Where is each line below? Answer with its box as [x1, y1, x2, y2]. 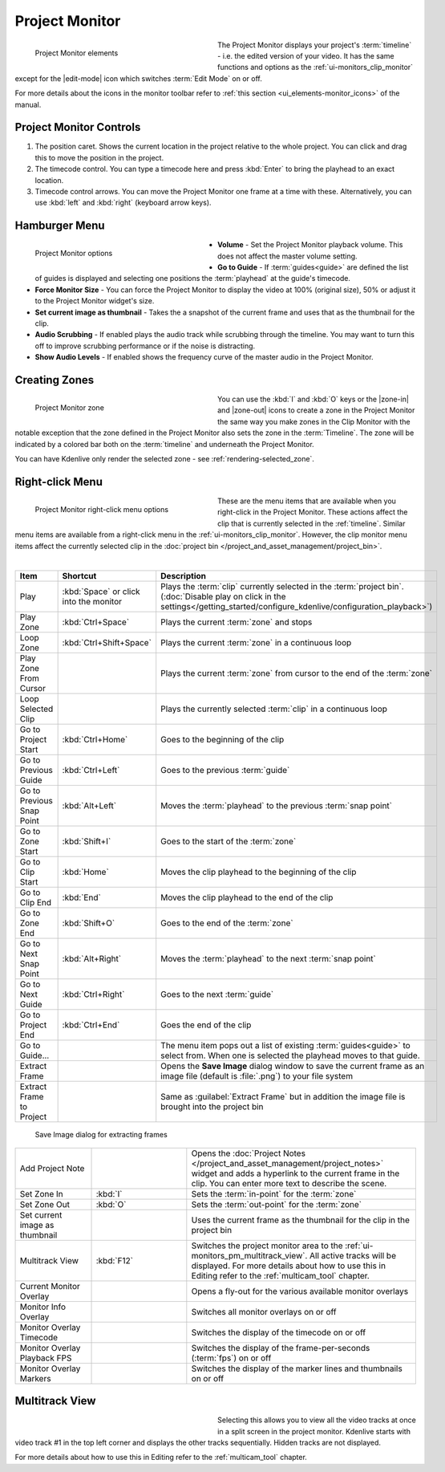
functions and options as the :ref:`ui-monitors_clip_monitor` [217, 63, 413, 72]
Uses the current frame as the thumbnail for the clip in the [191, 1214, 411, 1226]
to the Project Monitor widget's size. [34, 296, 155, 306]
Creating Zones [14, 373, 95, 387]
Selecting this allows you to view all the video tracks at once [217, 1415, 416, 1425]
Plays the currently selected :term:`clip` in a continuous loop [160, 703, 388, 714]
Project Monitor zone [34, 402, 104, 413]
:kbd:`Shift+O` [62, 917, 115, 929]
